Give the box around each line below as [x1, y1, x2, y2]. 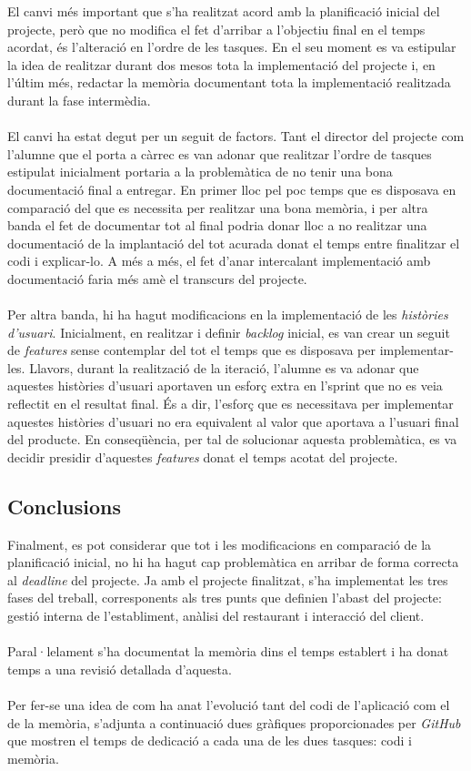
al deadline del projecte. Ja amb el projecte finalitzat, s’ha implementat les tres [7, 570, 448, 589]
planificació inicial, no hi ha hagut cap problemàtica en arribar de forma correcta [7, 553, 459, 572]
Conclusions [7, 492, 122, 520]
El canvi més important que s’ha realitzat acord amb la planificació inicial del [7, 2, 440, 20]
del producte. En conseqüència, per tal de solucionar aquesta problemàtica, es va [7, 430, 457, 449]
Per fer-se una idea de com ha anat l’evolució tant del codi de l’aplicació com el [7, 695, 450, 714]
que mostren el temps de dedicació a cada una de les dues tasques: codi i [7, 731, 412, 750]
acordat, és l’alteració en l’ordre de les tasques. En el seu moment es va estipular [7, 37, 456, 56]
